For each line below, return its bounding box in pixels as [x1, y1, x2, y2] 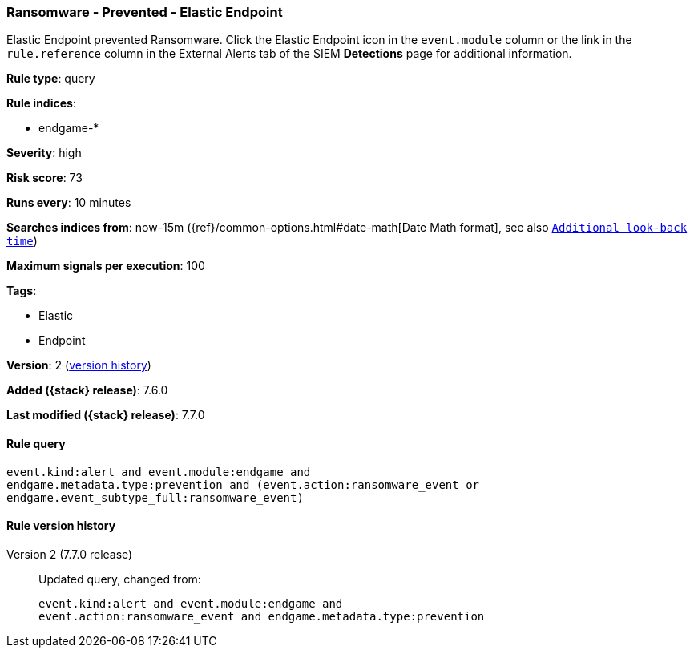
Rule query [6, 436, 66, 450]
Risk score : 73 [6, 171, 83, 185]
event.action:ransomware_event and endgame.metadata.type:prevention [38, 609, 485, 623]
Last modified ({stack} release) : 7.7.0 [6, 408, 205, 422]
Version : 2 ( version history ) [6, 358, 151, 373]
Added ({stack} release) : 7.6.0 [6, 383, 168, 398]
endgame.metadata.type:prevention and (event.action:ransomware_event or [6, 478, 480, 491]
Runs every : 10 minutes [6, 196, 131, 210]
